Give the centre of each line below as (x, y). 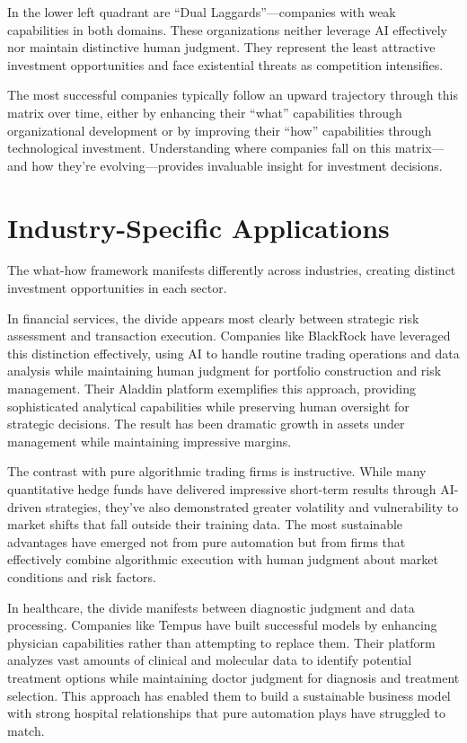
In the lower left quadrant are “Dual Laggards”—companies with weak (202, 12)
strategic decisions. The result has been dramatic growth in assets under (206, 424)
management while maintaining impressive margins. (150, 441)
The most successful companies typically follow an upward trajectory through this (233, 95)
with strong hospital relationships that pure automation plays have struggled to (226, 713)
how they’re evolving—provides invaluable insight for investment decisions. (237, 165)
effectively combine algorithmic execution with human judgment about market (223, 559)
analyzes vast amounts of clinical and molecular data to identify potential (210, 660)
